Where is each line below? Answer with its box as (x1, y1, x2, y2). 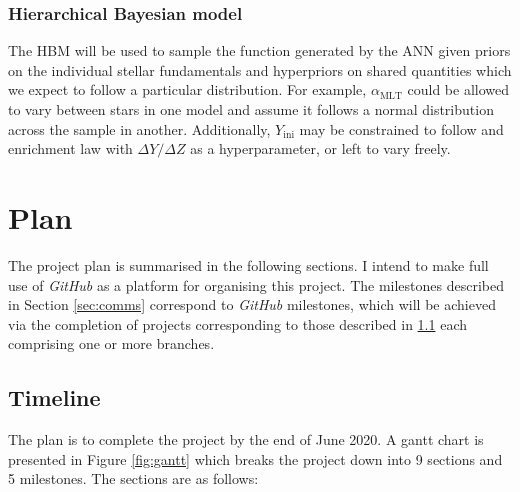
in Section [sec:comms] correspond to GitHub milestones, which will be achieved (8, 294, 496, 315)
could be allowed (407, 79, 510, 100)
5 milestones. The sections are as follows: (8, 468, 259, 489)
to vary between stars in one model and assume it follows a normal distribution (8, 99, 494, 119)
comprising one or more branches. (8, 333, 215, 354)
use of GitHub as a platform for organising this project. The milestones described (8, 274, 504, 295)
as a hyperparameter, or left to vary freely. (190, 138, 451, 159)
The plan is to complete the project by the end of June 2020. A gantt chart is (8, 429, 484, 450)
